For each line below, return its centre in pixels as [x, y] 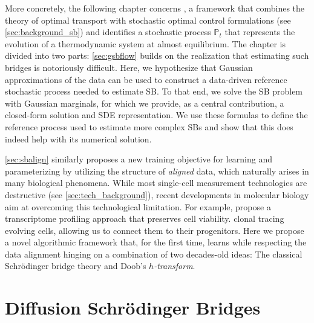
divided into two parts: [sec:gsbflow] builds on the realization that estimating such [157, 55]
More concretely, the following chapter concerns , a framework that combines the [155, 8]
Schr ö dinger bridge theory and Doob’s [76, 266]
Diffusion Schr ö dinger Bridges [133, 308]
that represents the [260, 32]
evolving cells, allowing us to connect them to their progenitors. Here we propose [155, 230]
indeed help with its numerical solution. [78, 138]
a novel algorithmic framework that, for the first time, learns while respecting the [156, 242]
